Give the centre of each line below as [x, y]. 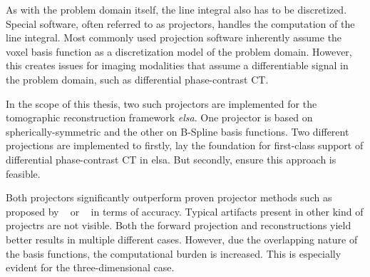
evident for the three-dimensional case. [90, 267]
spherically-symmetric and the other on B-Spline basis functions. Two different [178, 131]
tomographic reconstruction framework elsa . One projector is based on [159, 117]
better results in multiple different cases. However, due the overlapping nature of [182, 239]
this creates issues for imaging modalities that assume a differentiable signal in [177, 65]
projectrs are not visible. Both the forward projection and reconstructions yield [179, 225]
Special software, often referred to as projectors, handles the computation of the [180, 23]
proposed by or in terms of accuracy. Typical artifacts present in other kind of [185, 211]
